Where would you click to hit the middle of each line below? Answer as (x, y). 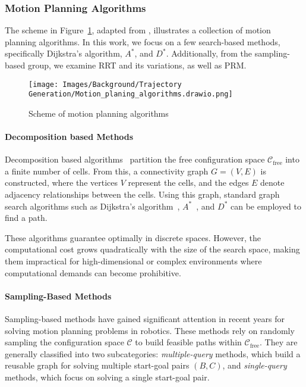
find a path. (26, 218)
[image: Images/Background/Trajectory (105, 84)
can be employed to (266, 206)
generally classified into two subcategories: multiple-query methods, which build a (153, 353)
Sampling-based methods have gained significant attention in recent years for (145, 319)
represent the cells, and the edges (188, 182)
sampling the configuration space (64, 342)
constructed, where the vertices (61, 182)
